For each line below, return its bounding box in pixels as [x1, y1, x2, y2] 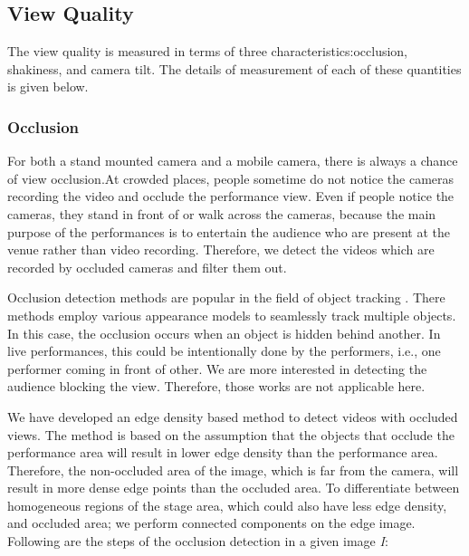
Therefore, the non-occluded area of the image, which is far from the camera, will [7, 460, 459, 479]
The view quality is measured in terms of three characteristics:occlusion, [7, 42, 408, 61]
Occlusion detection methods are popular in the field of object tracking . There [7, 288, 445, 307]
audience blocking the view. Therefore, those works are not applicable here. [7, 377, 426, 396]
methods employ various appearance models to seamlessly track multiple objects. [7, 305, 456, 324]
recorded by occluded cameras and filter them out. [7, 257, 287, 276]
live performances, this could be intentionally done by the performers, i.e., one [7, 341, 441, 360]
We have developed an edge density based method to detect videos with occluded [7, 407, 458, 426]
